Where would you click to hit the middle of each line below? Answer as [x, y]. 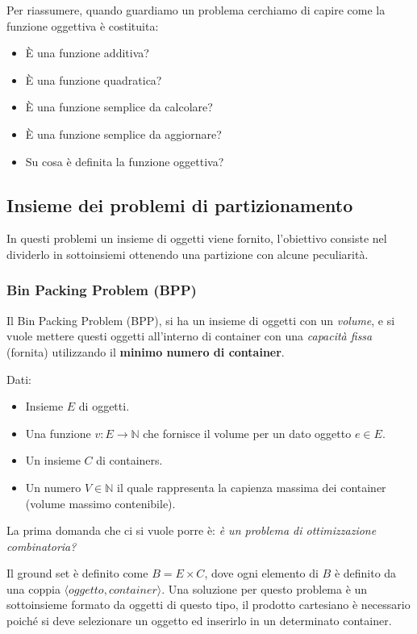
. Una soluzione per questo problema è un [265, 588]
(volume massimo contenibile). [100, 503]
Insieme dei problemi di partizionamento [180, 204]
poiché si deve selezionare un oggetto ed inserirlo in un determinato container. [199, 621]
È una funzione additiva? [87, 53]
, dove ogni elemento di [261, 573]
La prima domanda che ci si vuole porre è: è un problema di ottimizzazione [192, 530]
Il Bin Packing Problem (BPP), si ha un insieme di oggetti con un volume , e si [201, 320]
